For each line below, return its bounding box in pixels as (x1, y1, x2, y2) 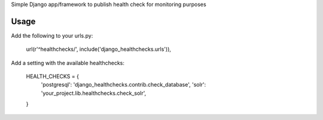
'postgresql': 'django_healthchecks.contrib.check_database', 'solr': (41, 81, 206, 88)
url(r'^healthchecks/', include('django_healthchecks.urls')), (26, 45, 172, 53)
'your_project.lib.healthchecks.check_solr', (41, 90, 147, 97)
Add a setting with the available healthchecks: (11, 59, 125, 66)
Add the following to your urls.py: (11, 32, 93, 39)
